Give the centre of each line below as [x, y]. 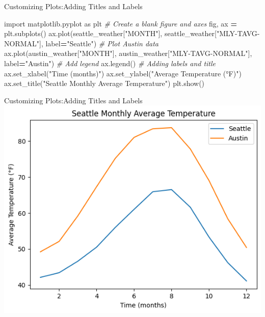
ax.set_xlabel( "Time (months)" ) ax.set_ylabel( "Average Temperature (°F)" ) [123, 73]
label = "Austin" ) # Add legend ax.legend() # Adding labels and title [110, 63]
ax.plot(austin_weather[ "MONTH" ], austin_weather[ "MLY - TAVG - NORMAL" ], [128, 53]
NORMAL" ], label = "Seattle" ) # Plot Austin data [82, 43]
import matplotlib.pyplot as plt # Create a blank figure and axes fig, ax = [121, 23]
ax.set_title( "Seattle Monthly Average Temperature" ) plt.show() [104, 83]
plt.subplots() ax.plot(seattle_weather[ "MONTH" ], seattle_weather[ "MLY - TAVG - [132, 33]
